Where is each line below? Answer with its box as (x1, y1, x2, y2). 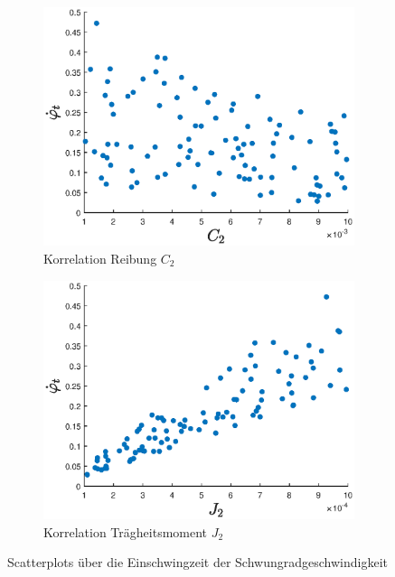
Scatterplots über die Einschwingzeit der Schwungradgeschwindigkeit (7, 553, 388, 572)
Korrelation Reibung (43, 248, 157, 267)
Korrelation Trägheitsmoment (43, 522, 208, 541)
